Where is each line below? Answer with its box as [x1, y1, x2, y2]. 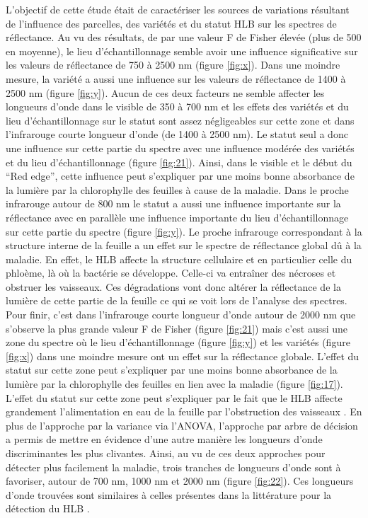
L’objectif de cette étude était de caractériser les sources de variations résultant [6, 2, 350, 16]
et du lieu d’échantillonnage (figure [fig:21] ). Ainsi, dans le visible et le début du [6, 154, 352, 169]
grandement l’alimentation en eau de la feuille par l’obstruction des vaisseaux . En [6, 404, 362, 419]
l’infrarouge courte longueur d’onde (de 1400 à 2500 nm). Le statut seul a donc [6, 127, 348, 142]
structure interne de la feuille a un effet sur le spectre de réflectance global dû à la [6, 238, 362, 253]
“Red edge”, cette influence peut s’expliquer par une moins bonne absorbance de [6, 168, 355, 183]
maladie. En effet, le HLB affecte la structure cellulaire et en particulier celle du [6, 251, 352, 266]
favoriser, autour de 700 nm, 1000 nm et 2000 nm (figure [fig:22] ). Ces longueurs [6, 473, 354, 488]
